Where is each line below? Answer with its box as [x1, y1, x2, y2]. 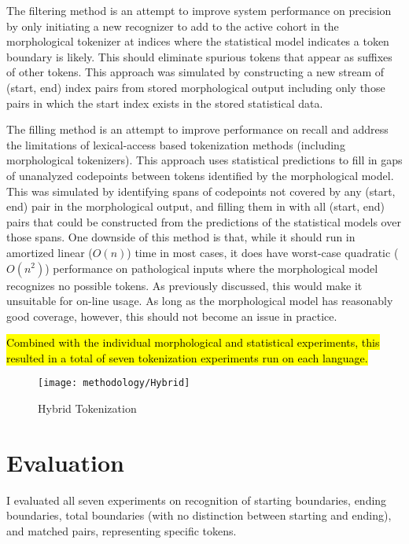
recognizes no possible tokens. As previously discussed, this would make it [6, 277, 363, 293]
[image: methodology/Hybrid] [38, 377, 190, 389]
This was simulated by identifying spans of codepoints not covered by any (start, [6, 182, 396, 199]
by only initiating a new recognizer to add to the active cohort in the [6, 17, 339, 34]
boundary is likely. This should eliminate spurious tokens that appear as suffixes [6, 48, 392, 64]
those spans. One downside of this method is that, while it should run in [6, 229, 356, 245]
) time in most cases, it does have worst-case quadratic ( [127, 244, 399, 260]
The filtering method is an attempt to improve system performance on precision [6, 2, 392, 18]
